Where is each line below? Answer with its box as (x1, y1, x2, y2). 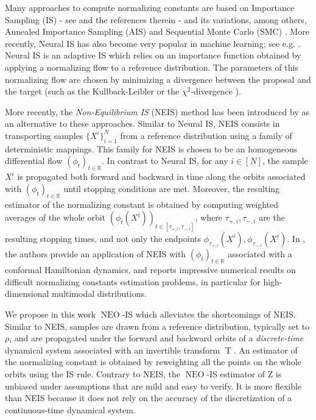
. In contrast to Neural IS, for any (102, 154, 228, 167)
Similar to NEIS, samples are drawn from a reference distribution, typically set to (5, 319, 310, 332)
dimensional (5, 287, 49, 300)
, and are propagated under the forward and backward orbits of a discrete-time (9, 332, 304, 344)
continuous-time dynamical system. (5, 403, 136, 416)
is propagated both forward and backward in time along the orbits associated (17, 170, 306, 183)
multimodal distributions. (52, 287, 147, 300)
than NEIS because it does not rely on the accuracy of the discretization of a (5, 391, 292, 404)
